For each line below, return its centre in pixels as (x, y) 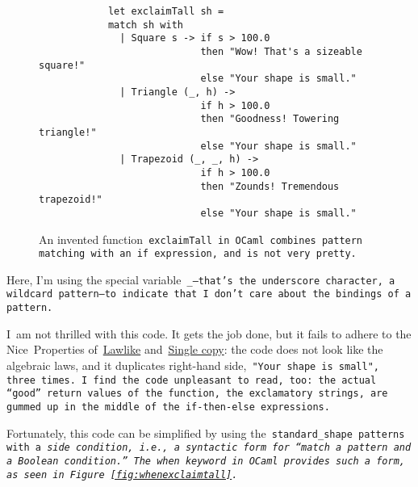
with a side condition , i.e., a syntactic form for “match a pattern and (209, 448)
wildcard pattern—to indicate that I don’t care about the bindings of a (209, 294)
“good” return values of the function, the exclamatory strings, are (197, 394)
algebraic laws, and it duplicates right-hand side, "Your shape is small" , (193, 365)
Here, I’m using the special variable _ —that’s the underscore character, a (201, 279)
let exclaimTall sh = (166, 11)
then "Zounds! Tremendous (270, 186)
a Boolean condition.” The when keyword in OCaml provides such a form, (206, 461)
